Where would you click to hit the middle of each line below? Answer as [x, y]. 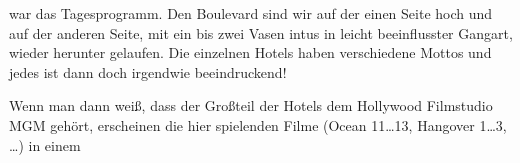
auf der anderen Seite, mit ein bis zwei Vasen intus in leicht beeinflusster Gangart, [261, 32]
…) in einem [45, 144]
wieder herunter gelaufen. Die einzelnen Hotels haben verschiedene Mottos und [250, 52]
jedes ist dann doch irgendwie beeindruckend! [148, 71]
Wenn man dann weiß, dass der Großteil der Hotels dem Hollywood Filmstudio [251, 105]
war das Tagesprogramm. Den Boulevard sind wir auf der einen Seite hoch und [251, 13]
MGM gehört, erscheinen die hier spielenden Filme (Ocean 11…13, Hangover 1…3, [258, 124]
